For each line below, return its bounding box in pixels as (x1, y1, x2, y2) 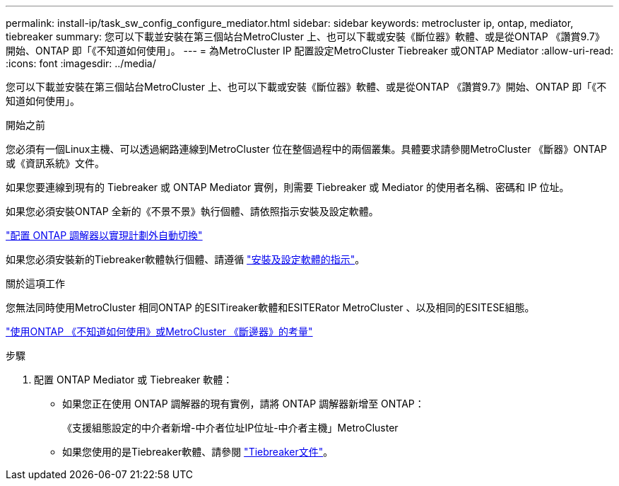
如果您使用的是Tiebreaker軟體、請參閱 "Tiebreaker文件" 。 (62, 446, 334, 458)
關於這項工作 (6, 277, 65, 289)
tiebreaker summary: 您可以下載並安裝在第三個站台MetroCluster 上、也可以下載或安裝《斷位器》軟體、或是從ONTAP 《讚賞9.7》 (6, 30, 605, 42)
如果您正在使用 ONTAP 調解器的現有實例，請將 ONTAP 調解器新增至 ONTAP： (62, 398, 425, 410)
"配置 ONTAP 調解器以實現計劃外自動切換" (6, 229, 203, 241)
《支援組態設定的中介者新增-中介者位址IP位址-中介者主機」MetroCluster (62, 422, 399, 434)
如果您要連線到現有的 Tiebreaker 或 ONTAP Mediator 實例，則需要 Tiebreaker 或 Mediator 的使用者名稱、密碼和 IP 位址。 (6, 181, 570, 193)
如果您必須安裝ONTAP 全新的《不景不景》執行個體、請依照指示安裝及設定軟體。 (6, 205, 379, 217)
